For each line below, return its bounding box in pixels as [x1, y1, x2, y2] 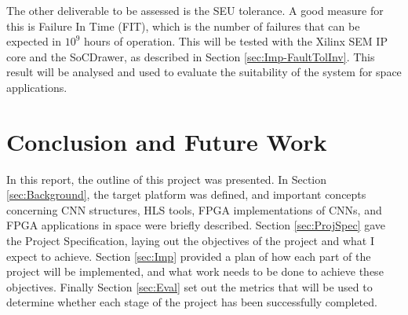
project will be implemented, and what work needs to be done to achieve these [6, 263, 384, 280]
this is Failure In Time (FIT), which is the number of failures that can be [6, 17, 360, 34]
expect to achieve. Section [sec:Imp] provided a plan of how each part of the [6, 247, 371, 264]
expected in [6, 33, 61, 49]
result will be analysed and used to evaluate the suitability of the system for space [6, 64, 402, 80]
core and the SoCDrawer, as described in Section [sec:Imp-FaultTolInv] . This [6, 48, 375, 64]
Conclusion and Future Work [6, 125, 327, 157]
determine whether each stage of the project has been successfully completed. [6, 294, 377, 310]
